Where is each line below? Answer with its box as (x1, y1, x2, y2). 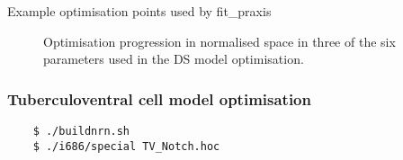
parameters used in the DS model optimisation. (43, 49, 304, 68)
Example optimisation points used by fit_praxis (7, 2, 272, 20)
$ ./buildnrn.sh (32, 125, 130, 138)
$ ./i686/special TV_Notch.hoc (32, 139, 220, 153)
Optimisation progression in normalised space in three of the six (43, 31, 396, 50)
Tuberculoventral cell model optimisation (7, 87, 311, 110)
